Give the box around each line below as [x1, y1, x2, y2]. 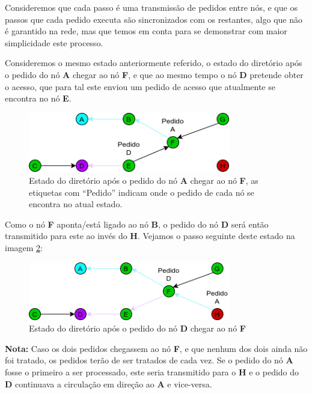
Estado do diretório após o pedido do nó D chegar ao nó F [29, 322, 246, 335]
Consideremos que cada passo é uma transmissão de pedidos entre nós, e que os [5, 1, 298, 13]
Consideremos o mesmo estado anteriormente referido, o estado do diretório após [5, 56, 302, 69]
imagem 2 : [5, 241, 43, 254]
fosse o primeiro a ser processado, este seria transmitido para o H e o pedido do [5, 365, 299, 378]
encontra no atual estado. [29, 198, 123, 210]
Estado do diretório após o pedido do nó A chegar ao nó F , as [29, 174, 258, 187]
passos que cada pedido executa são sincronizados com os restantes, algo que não [5, 13, 302, 25]
